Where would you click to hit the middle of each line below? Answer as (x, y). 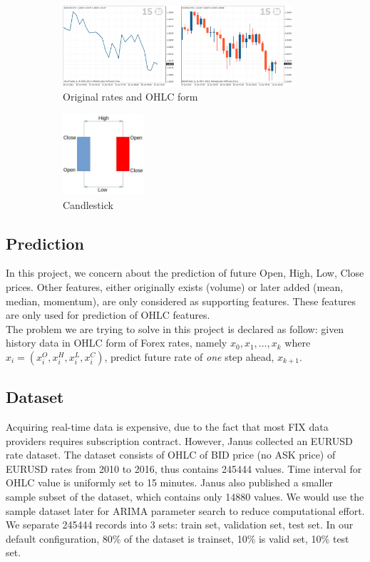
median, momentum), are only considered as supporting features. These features (181, 301)
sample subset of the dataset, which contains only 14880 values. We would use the (185, 497)
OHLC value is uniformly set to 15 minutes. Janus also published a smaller (170, 482)
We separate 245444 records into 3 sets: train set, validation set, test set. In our (180, 525)
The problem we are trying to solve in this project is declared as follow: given (175, 328)
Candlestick (88, 204)
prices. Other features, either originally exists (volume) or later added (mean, (175, 286)
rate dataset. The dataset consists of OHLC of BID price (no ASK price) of (171, 455)
